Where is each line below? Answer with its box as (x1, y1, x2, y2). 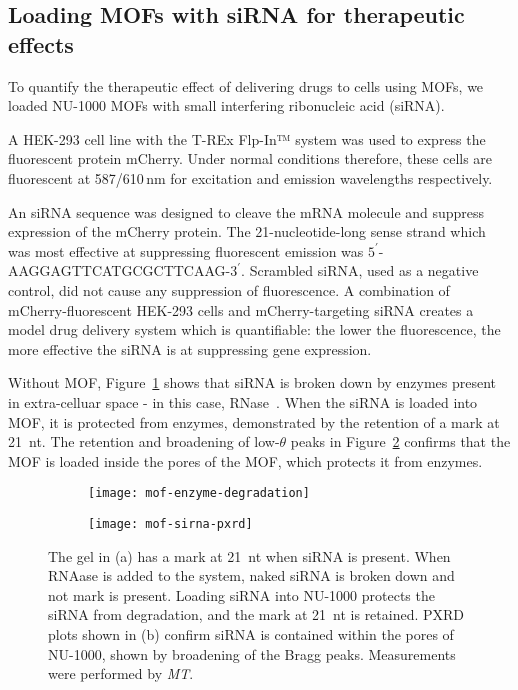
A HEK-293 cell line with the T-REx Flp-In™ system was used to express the (8, 128, 486, 149)
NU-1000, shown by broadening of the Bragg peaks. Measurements (48, 643, 456, 664)
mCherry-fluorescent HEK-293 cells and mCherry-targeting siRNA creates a (8, 299, 474, 320)
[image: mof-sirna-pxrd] (88, 516, 253, 531)
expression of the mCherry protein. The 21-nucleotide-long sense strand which (8, 221, 486, 242)
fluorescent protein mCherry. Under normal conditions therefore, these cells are (8, 148, 493, 169)
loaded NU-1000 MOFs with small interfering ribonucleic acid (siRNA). (8, 95, 445, 116)
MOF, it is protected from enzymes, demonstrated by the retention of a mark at (8, 411, 500, 432)
